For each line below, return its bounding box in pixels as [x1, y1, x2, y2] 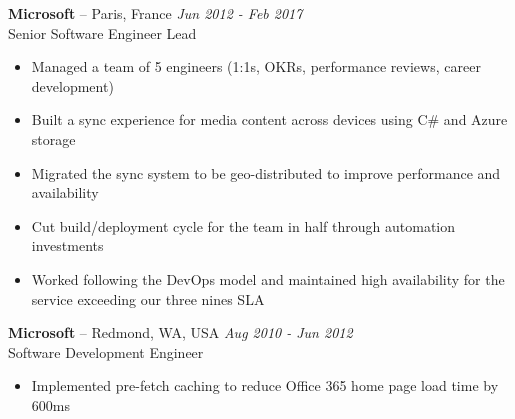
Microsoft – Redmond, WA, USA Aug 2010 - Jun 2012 [8, 322, 353, 343]
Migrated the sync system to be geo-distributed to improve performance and [31, 162, 501, 183]
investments [31, 235, 104, 256]
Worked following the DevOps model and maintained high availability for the [31, 268, 505, 289]
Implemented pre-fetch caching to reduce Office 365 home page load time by [31, 375, 499, 396]
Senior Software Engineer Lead [8, 22, 197, 43]
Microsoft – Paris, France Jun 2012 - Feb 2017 [8, 3, 303, 23]
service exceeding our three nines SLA [31, 288, 265, 309]
